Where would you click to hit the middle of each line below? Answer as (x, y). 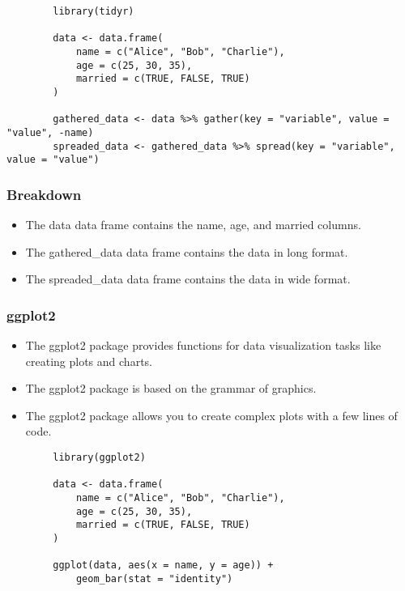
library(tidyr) (94, 11)
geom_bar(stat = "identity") (154, 578)
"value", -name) (50, 132)
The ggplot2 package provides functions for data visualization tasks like (203, 345)
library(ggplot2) (99, 458)
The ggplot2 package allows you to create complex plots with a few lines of (211, 415)
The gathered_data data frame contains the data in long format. (187, 251)
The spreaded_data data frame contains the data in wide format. (188, 279)
